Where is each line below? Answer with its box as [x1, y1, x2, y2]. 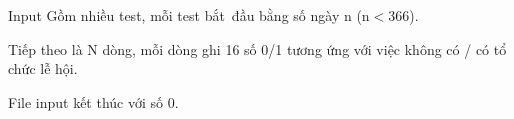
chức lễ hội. [8, 58, 78, 79]
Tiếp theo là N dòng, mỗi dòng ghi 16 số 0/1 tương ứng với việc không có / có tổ [8, 38, 507, 59]
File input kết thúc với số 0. [8, 91, 179, 112]
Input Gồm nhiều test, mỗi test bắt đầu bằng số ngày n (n [8, 5, 370, 25]
